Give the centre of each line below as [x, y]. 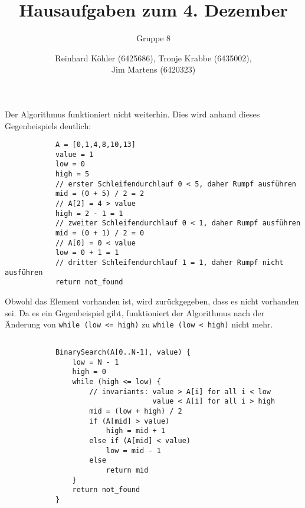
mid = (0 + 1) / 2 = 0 [100, 233]
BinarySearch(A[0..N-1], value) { [123, 353]
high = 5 [72, 174]
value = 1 [74, 154]
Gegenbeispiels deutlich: [48, 125]
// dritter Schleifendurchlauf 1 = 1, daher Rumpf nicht [169, 262]
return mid [127, 471]
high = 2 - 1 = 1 [89, 213]
